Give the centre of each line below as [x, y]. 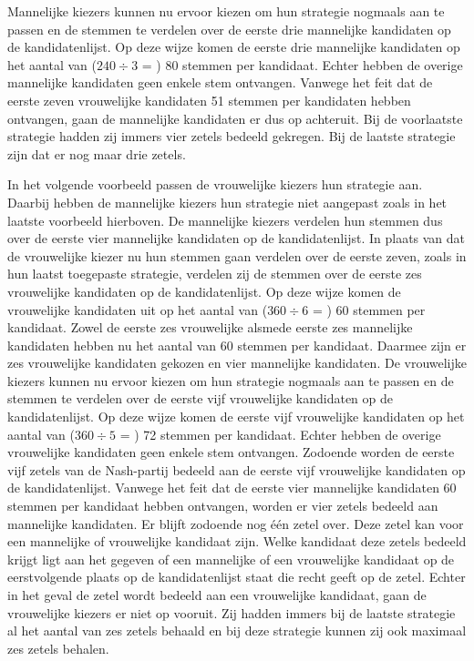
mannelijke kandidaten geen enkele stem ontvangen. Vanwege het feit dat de [220, 82]
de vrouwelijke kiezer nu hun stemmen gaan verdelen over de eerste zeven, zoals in [237, 255]
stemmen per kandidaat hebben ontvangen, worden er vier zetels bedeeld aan [223, 506]
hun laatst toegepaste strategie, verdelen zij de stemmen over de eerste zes [215, 274]
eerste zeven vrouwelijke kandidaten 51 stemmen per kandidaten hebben [209, 100]
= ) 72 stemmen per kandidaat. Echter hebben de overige [280, 434]
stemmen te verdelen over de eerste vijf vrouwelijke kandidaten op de [200, 398]
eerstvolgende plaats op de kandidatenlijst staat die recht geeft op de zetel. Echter [237, 577]
